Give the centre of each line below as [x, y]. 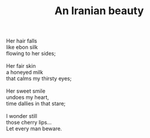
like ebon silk [22, 47]
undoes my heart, [27, 97]
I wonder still [22, 116]
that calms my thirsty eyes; [39, 78]
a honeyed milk [25, 73]
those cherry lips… [29, 123]
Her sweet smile [26, 91]
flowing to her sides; [31, 54]
